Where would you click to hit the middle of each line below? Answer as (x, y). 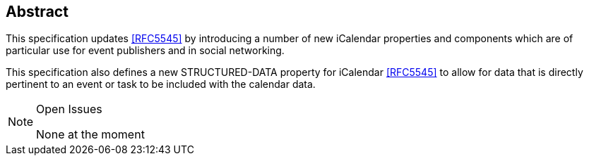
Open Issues (69, 109)
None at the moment (90, 135)
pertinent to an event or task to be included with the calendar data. (161, 84)
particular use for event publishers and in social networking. (145, 51)
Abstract (37, 12)
